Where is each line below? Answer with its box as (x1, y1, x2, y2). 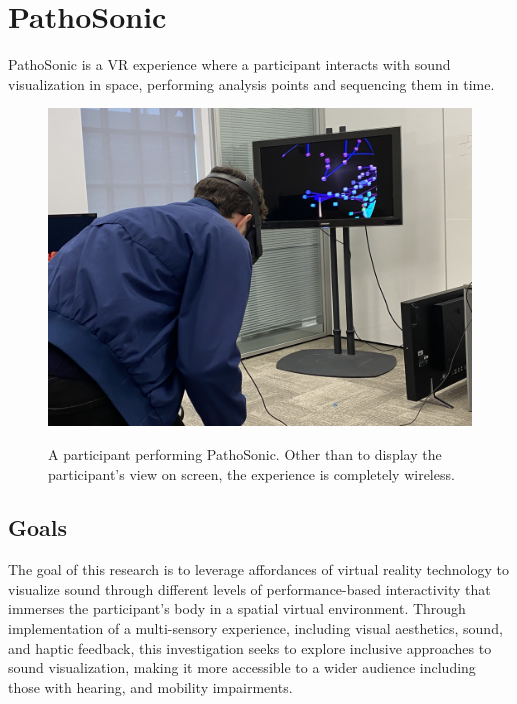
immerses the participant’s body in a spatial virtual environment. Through (8, 598, 466, 619)
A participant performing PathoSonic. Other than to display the (48, 443, 442, 464)
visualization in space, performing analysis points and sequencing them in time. (8, 73, 495, 94)
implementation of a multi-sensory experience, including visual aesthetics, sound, (8, 618, 503, 639)
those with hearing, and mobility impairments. (8, 676, 293, 697)
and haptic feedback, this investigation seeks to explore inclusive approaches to (8, 637, 492, 658)
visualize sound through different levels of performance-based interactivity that (8, 578, 491, 599)
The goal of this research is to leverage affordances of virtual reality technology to (8, 559, 510, 580)
